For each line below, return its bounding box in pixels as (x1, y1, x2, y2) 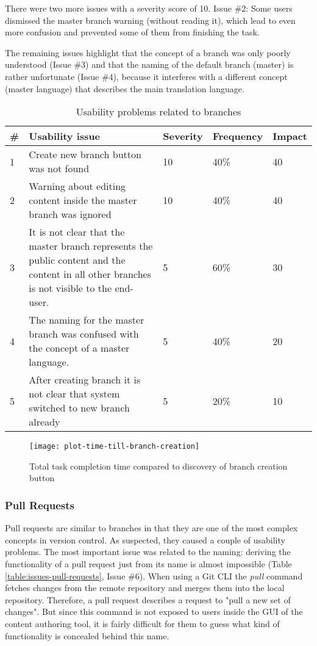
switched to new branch (29, 401, 130, 415)
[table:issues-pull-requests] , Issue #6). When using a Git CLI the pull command (5, 569, 303, 582)
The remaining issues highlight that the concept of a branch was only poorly (5, 46, 291, 59)
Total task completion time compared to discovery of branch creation (29, 459, 288, 472)
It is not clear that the (29, 225, 125, 239)
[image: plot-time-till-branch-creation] (29, 442, 200, 451)
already (29, 415, 60, 429)
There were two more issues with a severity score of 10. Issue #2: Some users (5, 2, 293, 14)
